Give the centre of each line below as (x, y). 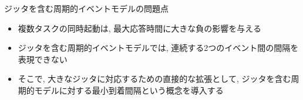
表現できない (43, 59)
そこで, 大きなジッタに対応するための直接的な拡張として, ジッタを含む (154, 79)
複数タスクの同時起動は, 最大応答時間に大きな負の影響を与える (139, 28)
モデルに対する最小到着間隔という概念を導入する (129, 90)
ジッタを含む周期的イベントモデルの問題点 (86, 8)
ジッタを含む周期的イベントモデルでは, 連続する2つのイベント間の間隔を (158, 48)
